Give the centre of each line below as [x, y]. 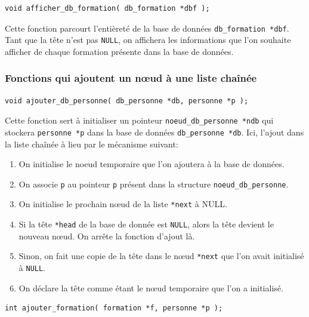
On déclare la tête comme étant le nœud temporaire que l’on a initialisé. [151, 287]
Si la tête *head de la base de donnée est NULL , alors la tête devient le [146, 224]
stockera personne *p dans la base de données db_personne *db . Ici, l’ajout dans [154, 132]
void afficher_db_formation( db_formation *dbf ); [107, 8]
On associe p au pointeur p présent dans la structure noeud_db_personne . [154, 184]
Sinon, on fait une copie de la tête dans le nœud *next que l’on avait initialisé [161, 256]
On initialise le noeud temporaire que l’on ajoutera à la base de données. [152, 164]
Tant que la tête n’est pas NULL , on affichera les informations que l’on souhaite [148, 40]
